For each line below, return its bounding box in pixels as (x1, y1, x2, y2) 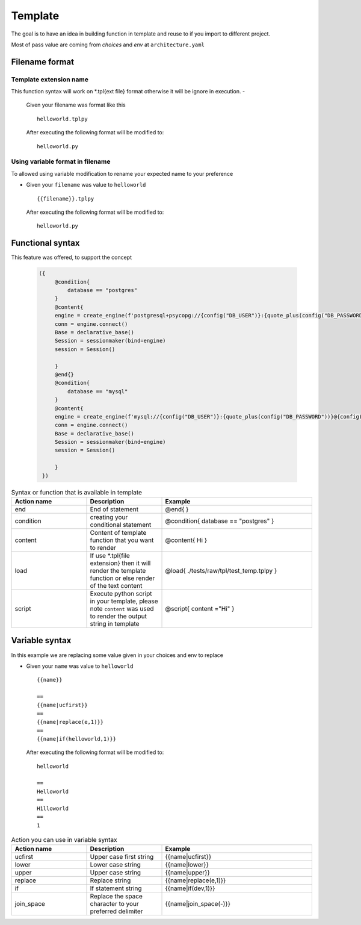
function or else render (90, 574, 155, 582)
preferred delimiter (90, 907, 143, 915)
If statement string (90, 884, 142, 892)
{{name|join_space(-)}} (165, 900, 231, 908)
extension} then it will (90, 559, 151, 567)
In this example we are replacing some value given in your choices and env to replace (11, 651, 224, 659)
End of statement (90, 505, 139, 513)
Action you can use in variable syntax (11, 836, 117, 844)
